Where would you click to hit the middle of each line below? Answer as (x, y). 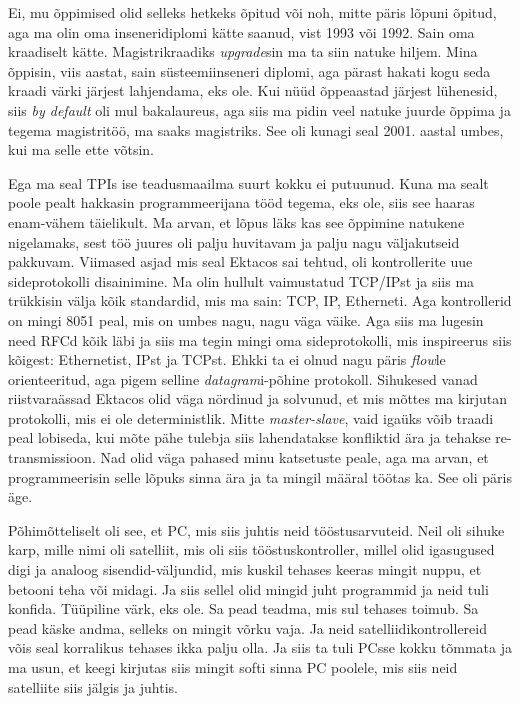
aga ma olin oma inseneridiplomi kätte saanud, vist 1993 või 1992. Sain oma (241, 31)
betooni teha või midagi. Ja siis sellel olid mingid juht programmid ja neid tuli (248, 588)
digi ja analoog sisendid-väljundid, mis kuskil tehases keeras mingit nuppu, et (245, 569)
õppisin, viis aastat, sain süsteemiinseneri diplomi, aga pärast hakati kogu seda (249, 70)
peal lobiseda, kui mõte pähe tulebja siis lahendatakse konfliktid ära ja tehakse (249, 437)
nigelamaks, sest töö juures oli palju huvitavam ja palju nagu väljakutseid (234, 241)
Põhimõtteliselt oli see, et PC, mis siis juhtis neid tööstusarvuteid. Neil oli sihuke (256, 529)
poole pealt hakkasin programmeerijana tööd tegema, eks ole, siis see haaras (241, 202)
